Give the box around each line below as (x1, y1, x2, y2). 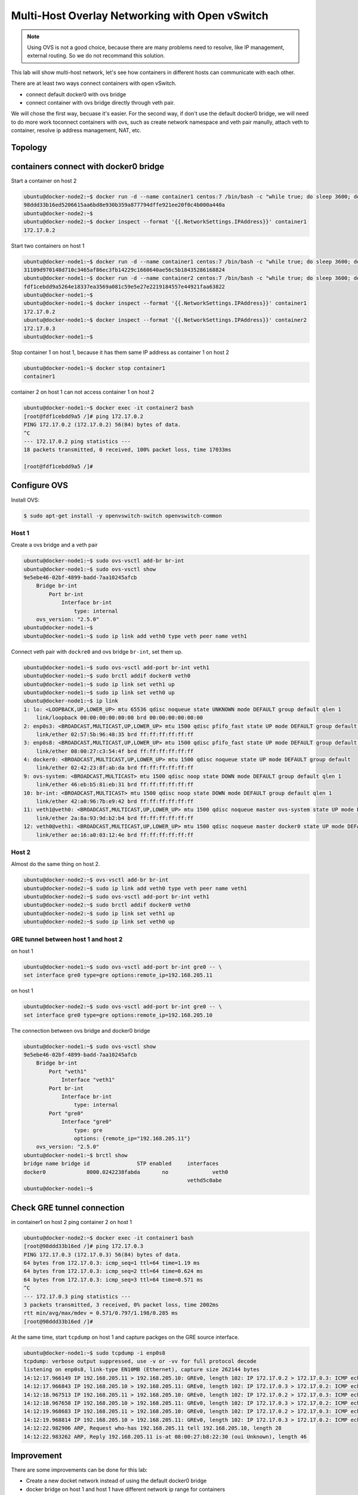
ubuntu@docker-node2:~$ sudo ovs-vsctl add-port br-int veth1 (23, 893, 209, 900)
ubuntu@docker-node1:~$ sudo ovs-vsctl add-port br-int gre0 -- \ (23, 963, 222, 970)
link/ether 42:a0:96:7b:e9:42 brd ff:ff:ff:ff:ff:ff (36, 798, 194, 805)
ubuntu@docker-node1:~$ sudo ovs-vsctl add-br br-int (23, 557, 184, 565)
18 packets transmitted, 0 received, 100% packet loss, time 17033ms (23, 446, 232, 453)
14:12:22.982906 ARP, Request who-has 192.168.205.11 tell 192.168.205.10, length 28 (23, 1425, 282, 1432)
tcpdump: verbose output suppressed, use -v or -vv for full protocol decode (23, 1358, 257, 1365)
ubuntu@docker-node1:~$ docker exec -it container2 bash (23, 404, 194, 411)
